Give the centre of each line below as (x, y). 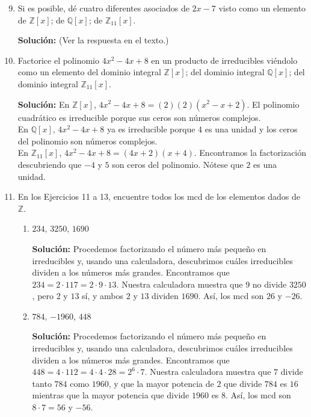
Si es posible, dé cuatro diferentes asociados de (103, 8)
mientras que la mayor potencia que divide (111, 395)
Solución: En (44, 104)
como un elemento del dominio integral (89, 72)
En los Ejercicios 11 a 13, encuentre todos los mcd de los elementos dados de (159, 196)
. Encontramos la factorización (250, 153)
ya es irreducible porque (151, 129)
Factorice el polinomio (58, 60)
